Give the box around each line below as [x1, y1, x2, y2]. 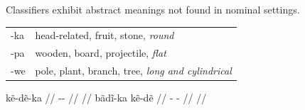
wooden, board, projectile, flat [35, 45, 166, 60]
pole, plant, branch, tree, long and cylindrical [35, 63, 232, 78]
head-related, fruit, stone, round [35, 28, 174, 43]
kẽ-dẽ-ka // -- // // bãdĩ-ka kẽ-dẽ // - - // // [6, 90, 207, 105]
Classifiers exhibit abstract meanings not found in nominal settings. [6, 2, 300, 16]
